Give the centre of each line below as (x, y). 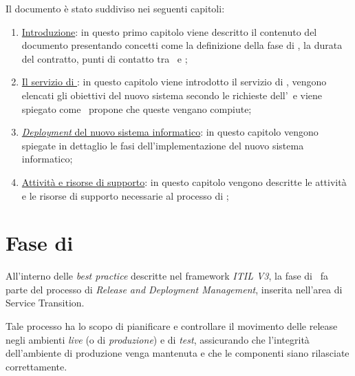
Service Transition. (45, 303)
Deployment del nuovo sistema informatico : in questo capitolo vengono (170, 132)
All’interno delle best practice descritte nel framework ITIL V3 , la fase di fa (167, 276)
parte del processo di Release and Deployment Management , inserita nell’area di (174, 289)
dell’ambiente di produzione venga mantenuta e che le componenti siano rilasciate (177, 353)
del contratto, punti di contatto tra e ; (105, 58)
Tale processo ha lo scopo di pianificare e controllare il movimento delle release (172, 326)
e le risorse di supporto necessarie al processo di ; (125, 195)
